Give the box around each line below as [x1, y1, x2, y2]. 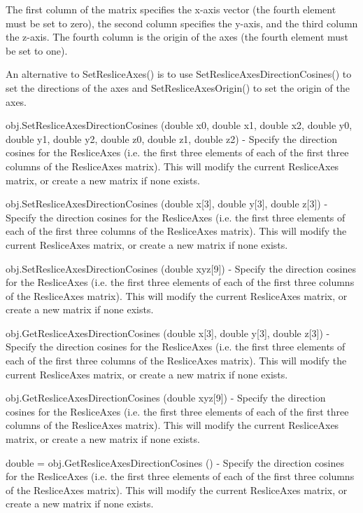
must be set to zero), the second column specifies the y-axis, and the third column [6, 15, 358, 30]
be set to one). [6, 43, 68, 57]
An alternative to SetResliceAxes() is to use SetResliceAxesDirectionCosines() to [6, 67, 352, 81]
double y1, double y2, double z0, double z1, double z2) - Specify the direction [6, 131, 338, 146]
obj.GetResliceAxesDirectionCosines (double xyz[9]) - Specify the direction [6, 390, 326, 405]
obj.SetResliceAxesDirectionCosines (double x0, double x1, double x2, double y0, [6, 118, 353, 132]
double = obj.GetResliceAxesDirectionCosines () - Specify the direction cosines [6, 455, 345, 470]
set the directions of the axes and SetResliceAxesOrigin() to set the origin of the [6, 80, 350, 95]
